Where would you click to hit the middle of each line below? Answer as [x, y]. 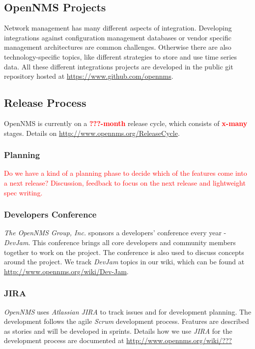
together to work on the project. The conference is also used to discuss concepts [124, 252]
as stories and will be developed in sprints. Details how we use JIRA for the [118, 331]
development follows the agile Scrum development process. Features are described [127, 321]
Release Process [45, 103]
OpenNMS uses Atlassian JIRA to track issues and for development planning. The [128, 311]
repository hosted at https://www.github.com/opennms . [89, 76]
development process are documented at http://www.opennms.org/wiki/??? [118, 340]
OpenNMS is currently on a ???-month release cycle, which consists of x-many [126, 123]
